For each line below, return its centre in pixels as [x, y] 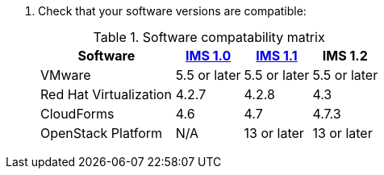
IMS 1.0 [208, 56]
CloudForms [77, 114]
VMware [66, 75]
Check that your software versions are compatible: [172, 11]
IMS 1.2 [345, 56]
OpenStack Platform [102, 133]
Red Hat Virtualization [106, 94]
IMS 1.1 [277, 56]
